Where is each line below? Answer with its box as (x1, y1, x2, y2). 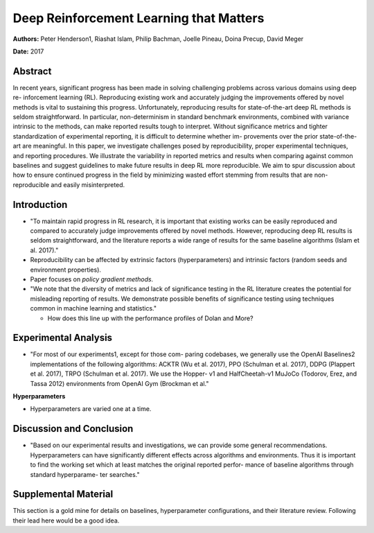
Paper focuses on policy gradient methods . (30, 275, 154, 283)
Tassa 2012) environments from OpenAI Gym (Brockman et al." (30, 379, 209, 387)
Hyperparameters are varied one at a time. (30, 405, 152, 413)
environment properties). (30, 265, 102, 274)
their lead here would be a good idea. (12, 516, 120, 525)
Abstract (12, 65, 52, 77)
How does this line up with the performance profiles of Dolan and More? (47, 314, 253, 322)
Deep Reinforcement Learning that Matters (12, 10, 265, 26)
